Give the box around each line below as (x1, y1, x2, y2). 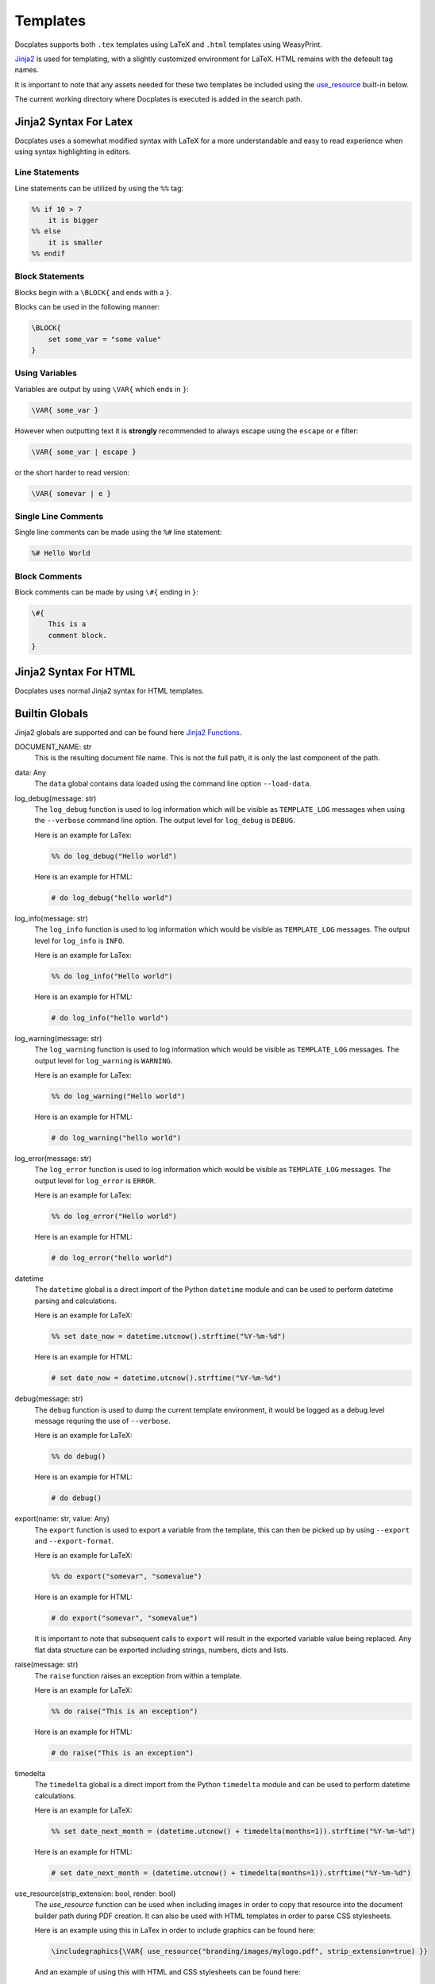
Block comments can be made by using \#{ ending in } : (14, 587, 198, 597)
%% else (31, 227, 61, 236)
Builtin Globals (14, 706, 89, 720)
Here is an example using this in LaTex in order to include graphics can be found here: (34, 1925, 316, 1936)
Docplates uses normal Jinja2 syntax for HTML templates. (14, 686, 205, 695)
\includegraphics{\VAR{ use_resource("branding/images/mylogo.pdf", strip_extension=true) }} (51, 1947, 429, 1956)
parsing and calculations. (34, 1296, 117, 1305)
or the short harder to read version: (14, 467, 130, 477)
